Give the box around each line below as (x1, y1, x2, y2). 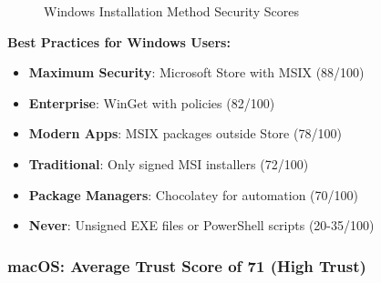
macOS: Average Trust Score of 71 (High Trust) (7, 254, 366, 277)
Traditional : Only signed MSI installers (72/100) (28, 154, 309, 173)
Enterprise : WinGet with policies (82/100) (28, 93, 275, 112)
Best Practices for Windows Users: (7, 32, 231, 51)
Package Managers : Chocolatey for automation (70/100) (28, 185, 358, 204)
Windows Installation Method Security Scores (44, 2, 299, 20)
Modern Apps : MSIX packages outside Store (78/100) (28, 124, 342, 143)
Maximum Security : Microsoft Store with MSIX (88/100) (28, 63, 365, 82)
